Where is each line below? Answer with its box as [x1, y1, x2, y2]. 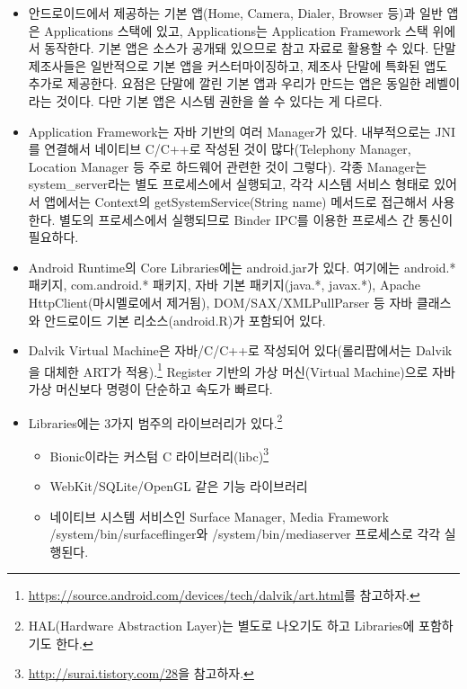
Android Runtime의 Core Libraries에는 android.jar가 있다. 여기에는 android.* [28, 257, 456, 276]
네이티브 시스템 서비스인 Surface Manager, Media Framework [49, 506, 389, 525]
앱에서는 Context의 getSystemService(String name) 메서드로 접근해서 [44, 192, 427, 210]
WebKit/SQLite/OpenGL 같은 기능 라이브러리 [49, 477, 308, 496]
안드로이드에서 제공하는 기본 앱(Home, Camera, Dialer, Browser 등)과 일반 [28, 4, 443, 22]
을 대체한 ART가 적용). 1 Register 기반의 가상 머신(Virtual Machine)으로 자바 [28, 359, 455, 380]
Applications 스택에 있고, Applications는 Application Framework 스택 [44, 21, 428, 40]
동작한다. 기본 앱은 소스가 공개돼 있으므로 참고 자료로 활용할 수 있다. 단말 [44, 39, 456, 58]
